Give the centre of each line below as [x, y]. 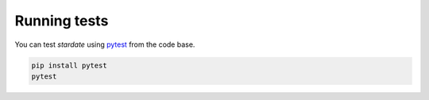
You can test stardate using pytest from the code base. [105, 44]
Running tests [62, 21]
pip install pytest [69, 65]
